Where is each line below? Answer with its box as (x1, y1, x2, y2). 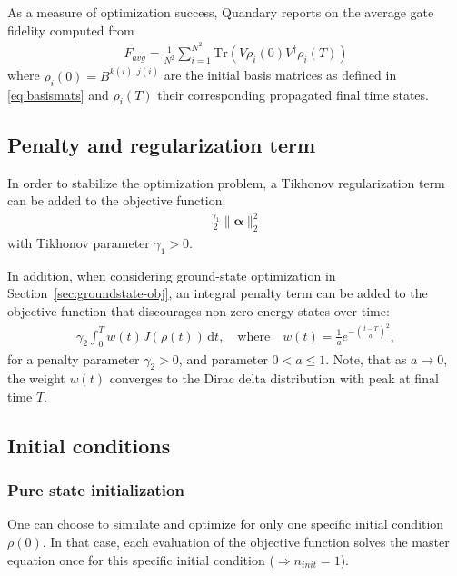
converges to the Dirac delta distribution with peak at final (109, 369, 439, 388)
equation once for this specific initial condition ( (7, 550, 274, 569)
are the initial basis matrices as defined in (164, 65, 397, 84)
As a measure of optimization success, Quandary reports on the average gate (7, 3, 434, 21)
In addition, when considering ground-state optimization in (7, 265, 336, 284)
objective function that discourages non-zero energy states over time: (7, 302, 390, 321)
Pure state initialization (7, 479, 184, 502)
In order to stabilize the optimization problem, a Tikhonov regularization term (7, 173, 445, 192)
